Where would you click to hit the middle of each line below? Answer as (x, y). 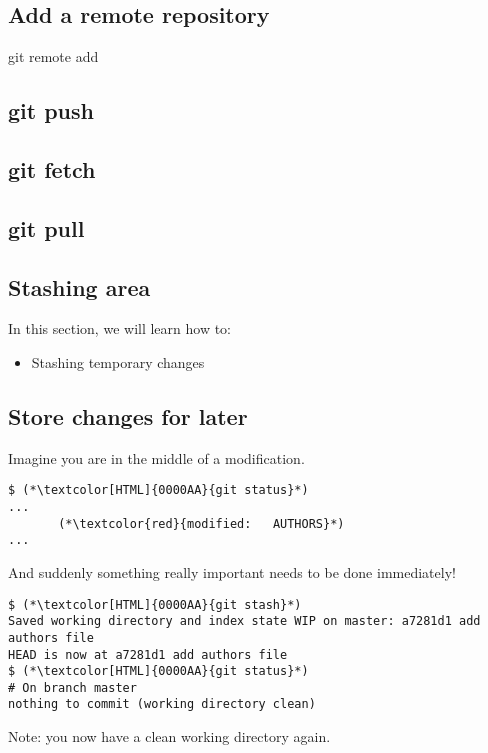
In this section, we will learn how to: (120, 328)
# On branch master (72, 687)
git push (51, 110)
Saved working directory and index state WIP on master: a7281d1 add (244, 621)
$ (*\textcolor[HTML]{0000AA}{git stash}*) (155, 604)
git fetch (52, 168)
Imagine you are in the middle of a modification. (156, 457)
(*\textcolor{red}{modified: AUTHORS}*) (201, 523)
